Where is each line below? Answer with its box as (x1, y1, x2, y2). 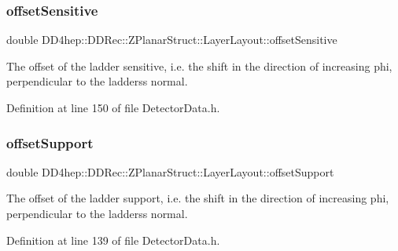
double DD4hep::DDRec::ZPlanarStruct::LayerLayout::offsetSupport (6, 163, 334, 180)
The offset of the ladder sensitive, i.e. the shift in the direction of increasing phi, (6, 57, 392, 74)
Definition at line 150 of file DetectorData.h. (6, 100, 220, 115)
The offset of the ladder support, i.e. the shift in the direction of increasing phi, (6, 190, 389, 206)
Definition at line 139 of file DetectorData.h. (6, 231, 220, 248)
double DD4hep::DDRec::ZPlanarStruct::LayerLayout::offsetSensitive (6, 31, 337, 48)
